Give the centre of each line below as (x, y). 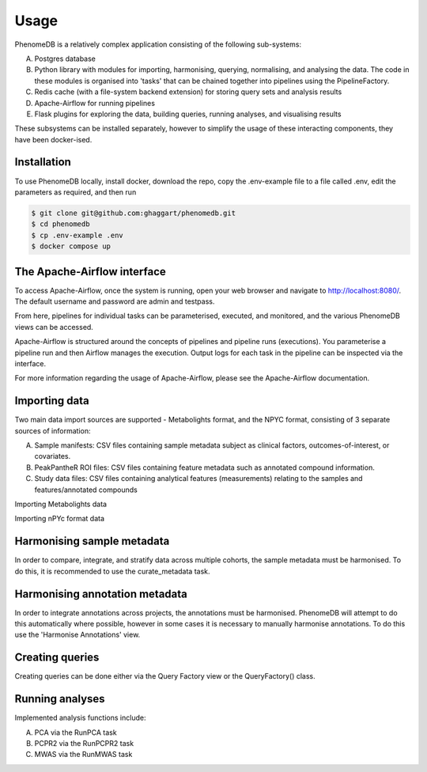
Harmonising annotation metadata (101, 594)
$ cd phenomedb (60, 224)
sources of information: (53, 430)
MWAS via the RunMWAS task (83, 755)
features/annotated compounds (86, 490)
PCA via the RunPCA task (76, 732)
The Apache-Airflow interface (90, 272)
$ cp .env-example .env (77, 235)
